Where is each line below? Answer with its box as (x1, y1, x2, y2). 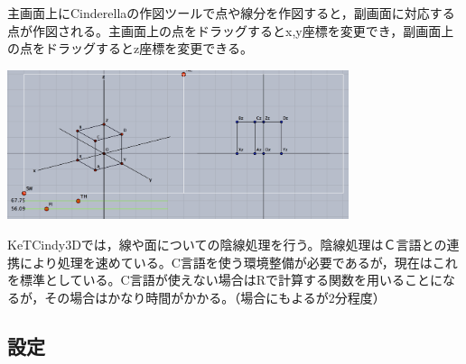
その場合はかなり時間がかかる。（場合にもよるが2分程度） (44, 287, 386, 306)
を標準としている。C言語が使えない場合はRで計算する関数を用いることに (7, 270, 443, 289)
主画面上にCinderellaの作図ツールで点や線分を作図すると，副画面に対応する (7, 4, 455, 22)
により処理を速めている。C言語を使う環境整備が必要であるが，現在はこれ (19, 252, 458, 271)
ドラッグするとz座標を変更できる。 (44, 39, 253, 58)
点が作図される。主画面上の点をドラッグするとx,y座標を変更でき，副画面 (7, 21, 442, 40)
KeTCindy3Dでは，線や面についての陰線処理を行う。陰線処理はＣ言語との (7, 235, 447, 254)
